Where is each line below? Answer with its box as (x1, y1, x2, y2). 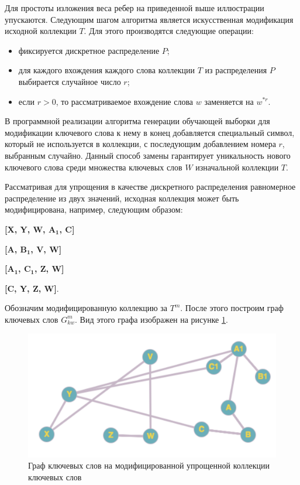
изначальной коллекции (195, 160, 279, 173)
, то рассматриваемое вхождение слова (56, 95, 194, 107)
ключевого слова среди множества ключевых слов (5, 160, 182, 173)
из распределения (205, 64, 267, 76)
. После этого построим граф (180, 302, 284, 314)
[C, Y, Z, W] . (5, 282, 59, 294)
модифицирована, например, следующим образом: (5, 203, 183, 216)
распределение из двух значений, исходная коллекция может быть (5, 192, 239, 204)
